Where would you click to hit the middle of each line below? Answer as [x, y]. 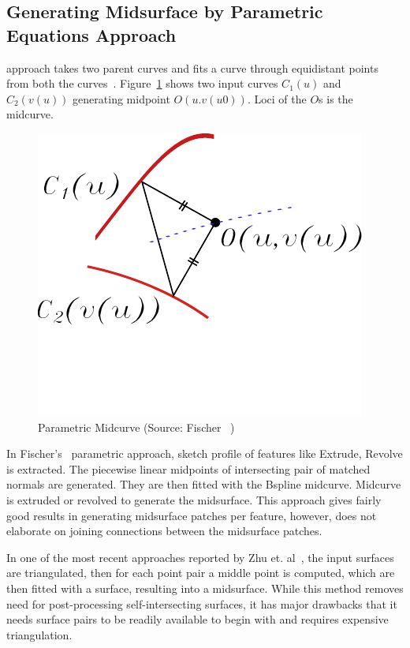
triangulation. [39, 634]
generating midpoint [121, 98]
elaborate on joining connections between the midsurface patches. [164, 531]
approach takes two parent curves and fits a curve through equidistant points [192, 67]
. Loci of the [277, 98]
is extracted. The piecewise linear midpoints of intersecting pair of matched [188, 468]
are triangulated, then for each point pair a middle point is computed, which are [201, 573]
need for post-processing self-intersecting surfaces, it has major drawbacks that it [202, 603]
